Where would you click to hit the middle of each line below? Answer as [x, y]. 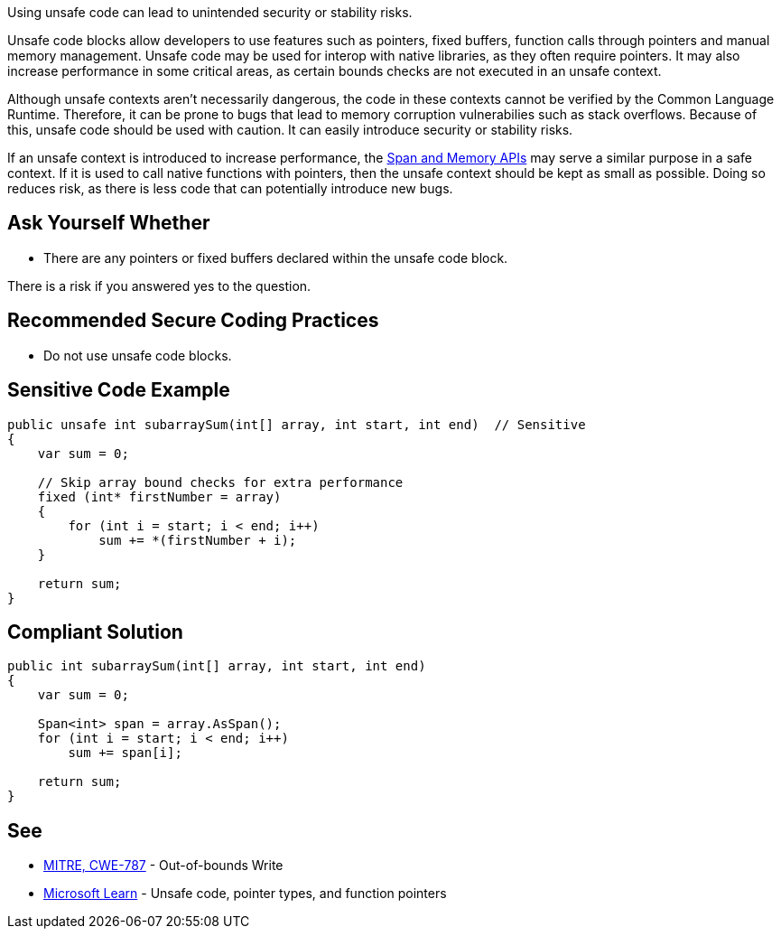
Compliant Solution [95, 632]
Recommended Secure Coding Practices [193, 321]
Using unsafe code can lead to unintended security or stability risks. [210, 12]
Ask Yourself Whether [109, 223]
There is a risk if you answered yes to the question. [159, 285]
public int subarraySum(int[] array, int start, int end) [217, 666]
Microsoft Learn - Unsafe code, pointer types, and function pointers [245, 894]
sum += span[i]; [125, 753]
